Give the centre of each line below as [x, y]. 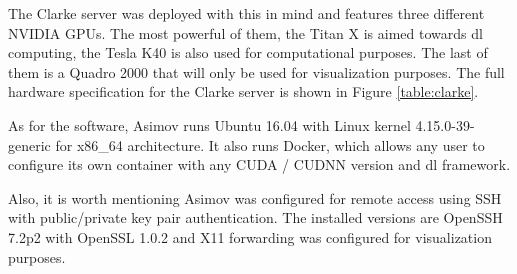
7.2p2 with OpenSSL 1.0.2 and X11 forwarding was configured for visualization [250, 236]
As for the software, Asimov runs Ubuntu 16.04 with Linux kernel [209, 124]
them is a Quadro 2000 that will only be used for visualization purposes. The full [256, 71]
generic [29, 144]
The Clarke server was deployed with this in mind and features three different [246, 13]
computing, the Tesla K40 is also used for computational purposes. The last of [248, 52]
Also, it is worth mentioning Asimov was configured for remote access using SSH [255, 197]
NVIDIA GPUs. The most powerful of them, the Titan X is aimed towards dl [245, 32]
